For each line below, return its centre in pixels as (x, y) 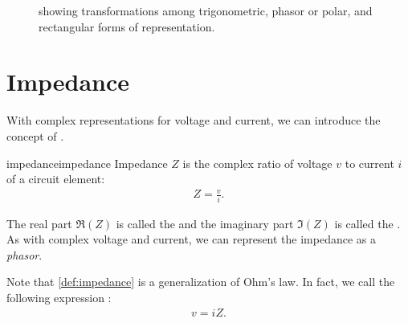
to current (369, 163)
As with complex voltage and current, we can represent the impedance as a (191, 239)
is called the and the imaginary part (205, 223)
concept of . (35, 135)
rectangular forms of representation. (127, 26)
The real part (39, 223)
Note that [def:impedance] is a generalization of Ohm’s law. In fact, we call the (201, 282)
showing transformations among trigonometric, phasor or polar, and (206, 10)
